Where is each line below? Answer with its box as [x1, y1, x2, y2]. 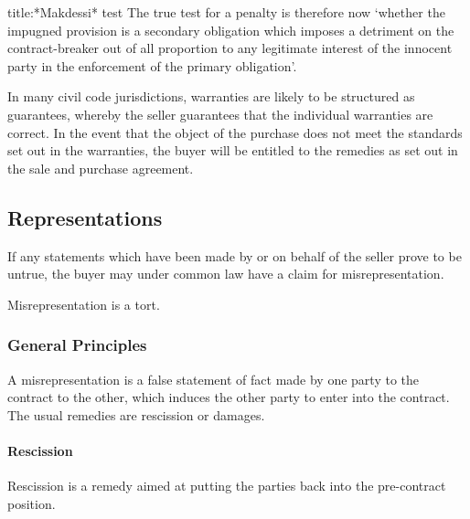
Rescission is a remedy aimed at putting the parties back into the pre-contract [7, 476, 446, 495]
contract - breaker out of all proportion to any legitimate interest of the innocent [7, 38, 453, 58]
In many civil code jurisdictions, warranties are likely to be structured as [7, 87, 415, 106]
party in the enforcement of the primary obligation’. [7, 56, 297, 75]
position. [7, 493, 56, 513]
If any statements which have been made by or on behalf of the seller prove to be [7, 246, 462, 265]
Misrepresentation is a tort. [7, 294, 160, 313]
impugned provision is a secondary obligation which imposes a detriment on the [7, 20, 454, 39]
